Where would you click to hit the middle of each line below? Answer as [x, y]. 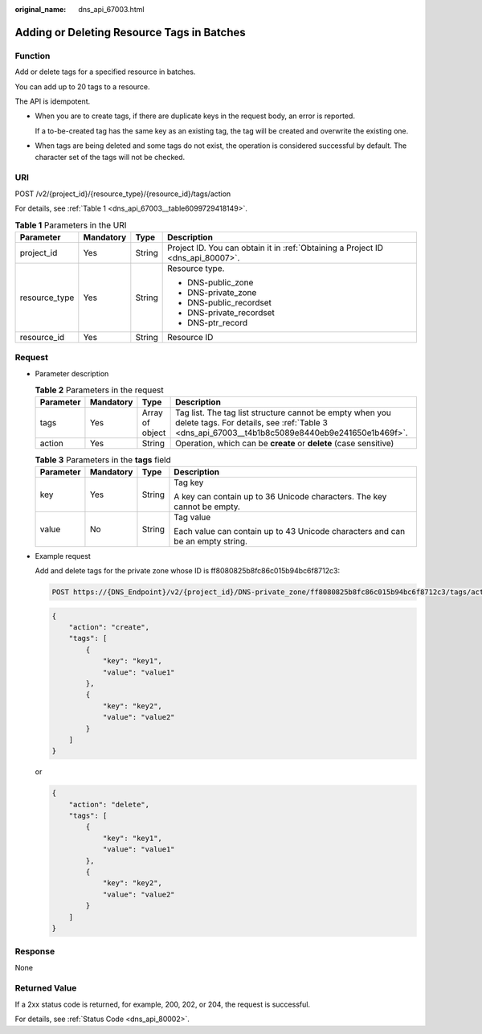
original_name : [41, 9]
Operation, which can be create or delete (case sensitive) [285, 444]
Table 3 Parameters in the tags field [103, 460]
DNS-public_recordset [230, 302]
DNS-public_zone [221, 282]
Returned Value [46, 988]
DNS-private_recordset [231, 312]
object [154, 433]
